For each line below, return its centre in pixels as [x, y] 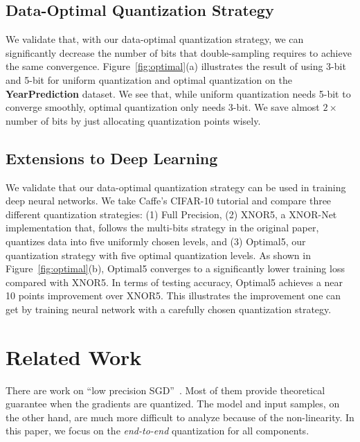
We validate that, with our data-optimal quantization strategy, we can [155, 39]
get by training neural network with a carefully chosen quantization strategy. [169, 309]
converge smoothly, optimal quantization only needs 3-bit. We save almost [163, 107]
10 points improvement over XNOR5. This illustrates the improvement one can [173, 295]
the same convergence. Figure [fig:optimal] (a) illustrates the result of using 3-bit [176, 66]
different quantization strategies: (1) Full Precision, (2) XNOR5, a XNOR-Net [171, 214]
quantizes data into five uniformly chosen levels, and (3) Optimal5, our [156, 241]
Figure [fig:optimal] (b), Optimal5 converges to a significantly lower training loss [175, 268]
